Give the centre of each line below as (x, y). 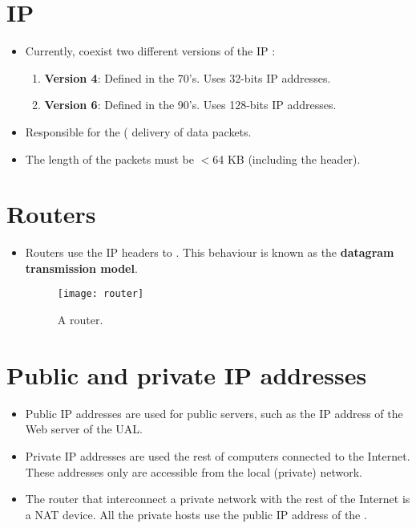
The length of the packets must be (109, 158)
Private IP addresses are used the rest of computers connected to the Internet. (218, 455)
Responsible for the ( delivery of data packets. (138, 131)
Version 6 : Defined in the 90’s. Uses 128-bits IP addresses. (190, 105)
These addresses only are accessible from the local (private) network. (194, 471)
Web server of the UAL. (84, 429)
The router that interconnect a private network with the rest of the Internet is (218, 499)
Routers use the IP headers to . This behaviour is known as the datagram (210, 252)
